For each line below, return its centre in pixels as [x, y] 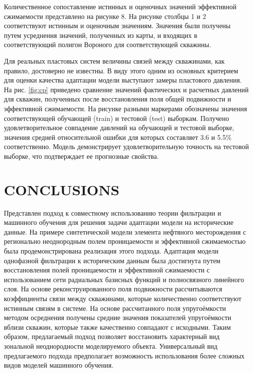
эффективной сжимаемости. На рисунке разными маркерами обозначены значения [126, 108]
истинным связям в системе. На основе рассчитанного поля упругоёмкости [115, 308]
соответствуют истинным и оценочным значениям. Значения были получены [117, 25]
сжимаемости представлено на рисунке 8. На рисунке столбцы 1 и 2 [105, 16]
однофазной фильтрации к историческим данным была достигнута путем [112, 260]
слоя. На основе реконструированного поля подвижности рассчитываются [113, 289]
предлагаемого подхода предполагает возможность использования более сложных [124, 355]
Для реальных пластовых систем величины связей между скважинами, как [114, 60]
